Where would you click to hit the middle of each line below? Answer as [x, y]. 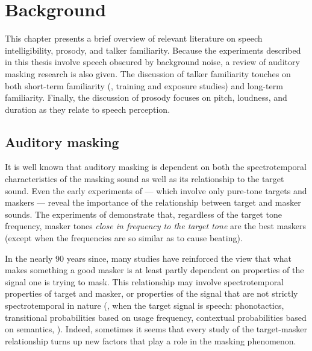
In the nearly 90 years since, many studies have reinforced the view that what [148, 258]
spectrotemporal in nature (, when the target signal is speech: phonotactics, [145, 305]
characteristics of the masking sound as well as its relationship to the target [145, 179]
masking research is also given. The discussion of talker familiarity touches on [148, 73]
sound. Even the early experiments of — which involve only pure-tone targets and [156, 190]
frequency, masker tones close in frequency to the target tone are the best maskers [155, 226]
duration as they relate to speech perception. [88, 109]
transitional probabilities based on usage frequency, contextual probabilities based [156, 317]
